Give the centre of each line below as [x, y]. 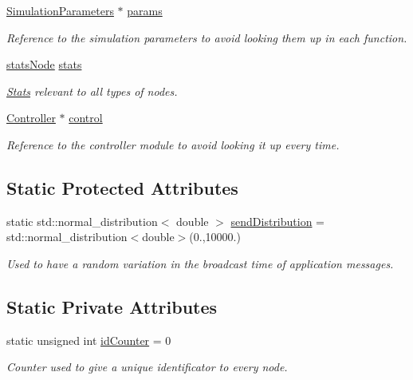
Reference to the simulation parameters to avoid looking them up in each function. [207, 37]
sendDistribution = [278, 221]
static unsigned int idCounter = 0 [89, 340]
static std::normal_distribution [82, 221]
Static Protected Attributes [122, 187]
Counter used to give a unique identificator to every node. [147, 367]
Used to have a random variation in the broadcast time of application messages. [200, 263]
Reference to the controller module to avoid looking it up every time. [173, 144]
